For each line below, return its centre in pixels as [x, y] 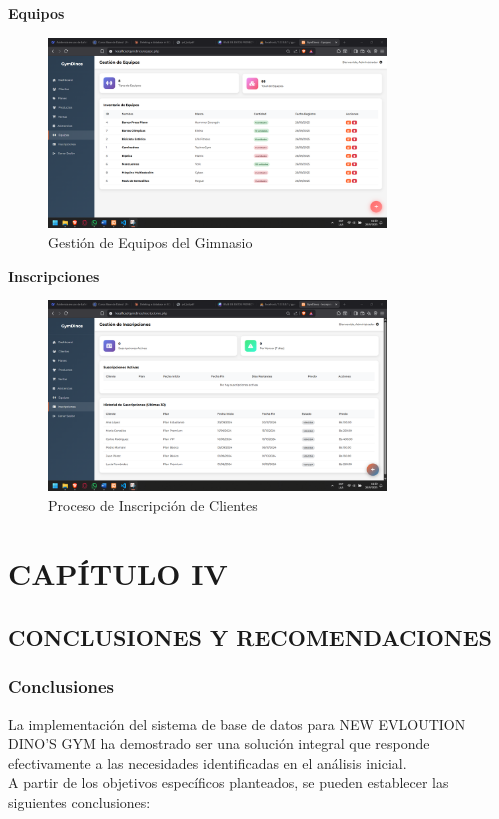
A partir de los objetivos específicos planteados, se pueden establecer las [228, 782]
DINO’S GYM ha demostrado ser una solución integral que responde [219, 743]
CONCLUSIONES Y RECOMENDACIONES [250, 636]
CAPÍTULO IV [118, 573]
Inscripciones [54, 275]
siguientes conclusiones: [79, 801]
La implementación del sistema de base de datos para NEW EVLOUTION [237, 723]
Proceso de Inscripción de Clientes [153, 504]
